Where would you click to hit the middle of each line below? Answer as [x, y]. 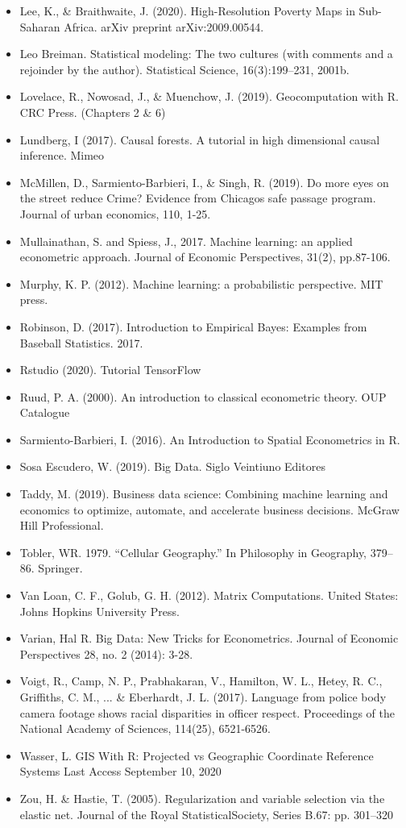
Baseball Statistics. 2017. [81, 342]
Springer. [60, 568]
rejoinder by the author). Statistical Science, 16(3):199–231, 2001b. [184, 69]
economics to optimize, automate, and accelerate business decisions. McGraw [209, 509]
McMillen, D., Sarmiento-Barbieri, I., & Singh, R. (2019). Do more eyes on [204, 182]
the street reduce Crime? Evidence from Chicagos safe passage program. [198, 198]
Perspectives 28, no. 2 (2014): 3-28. [106, 653]
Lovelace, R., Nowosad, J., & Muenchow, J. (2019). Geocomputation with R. [209, 96]
